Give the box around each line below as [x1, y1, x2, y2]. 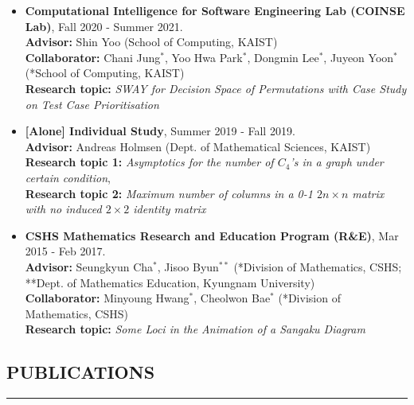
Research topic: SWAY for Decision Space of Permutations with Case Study [25, 80, 407, 96]
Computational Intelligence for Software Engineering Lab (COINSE [25, 2, 405, 18]
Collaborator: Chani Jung [25, 49, 161, 65]
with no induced [25, 201, 102, 217]
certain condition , [25, 169, 111, 185]
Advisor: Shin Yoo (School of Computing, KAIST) [25, 33, 278, 50]
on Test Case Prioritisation [25, 95, 159, 112]
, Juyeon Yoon [323, 49, 394, 65]
